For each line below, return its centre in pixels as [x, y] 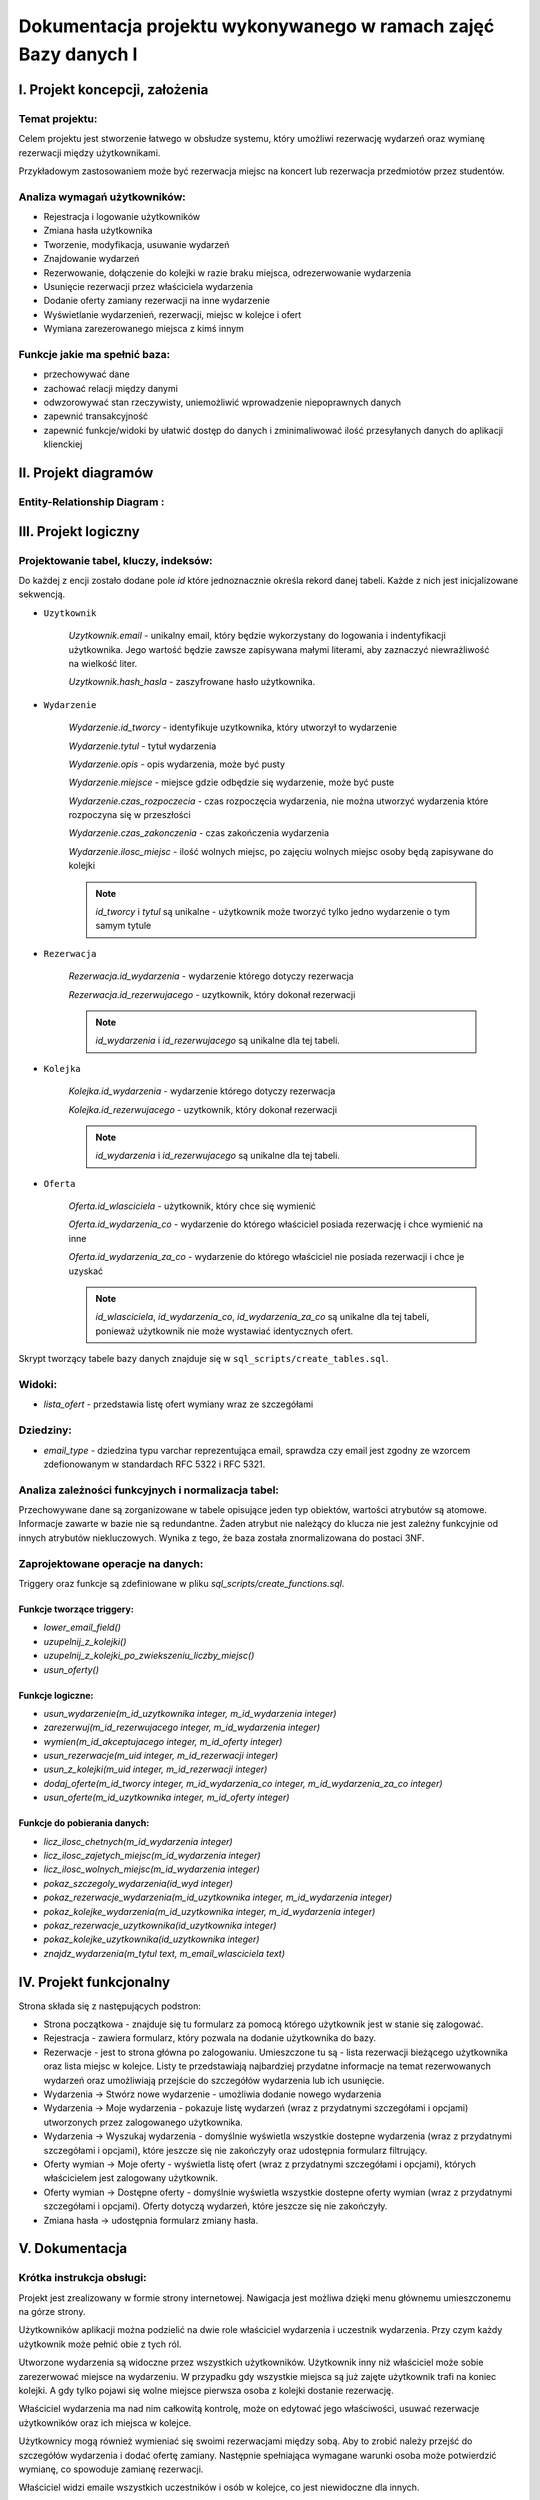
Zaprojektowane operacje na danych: [111, 1563]
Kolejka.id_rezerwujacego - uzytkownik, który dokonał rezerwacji [203, 1109]
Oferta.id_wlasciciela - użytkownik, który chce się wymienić [192, 1206]
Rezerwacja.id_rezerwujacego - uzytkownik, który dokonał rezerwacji [212, 994]
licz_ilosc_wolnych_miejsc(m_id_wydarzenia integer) [151, 1869]
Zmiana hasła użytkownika [98, 231]
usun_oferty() [71, 1669]
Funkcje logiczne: [56, 1695]
